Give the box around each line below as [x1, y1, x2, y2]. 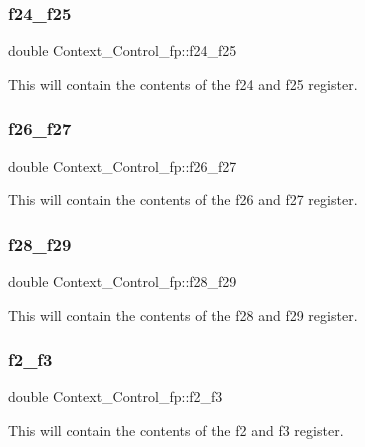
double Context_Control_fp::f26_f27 [8, 155, 237, 176]
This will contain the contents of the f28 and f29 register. [8, 304, 358, 325]
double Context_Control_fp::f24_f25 [8, 40, 237, 61]
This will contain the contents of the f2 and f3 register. [8, 420, 344, 441]
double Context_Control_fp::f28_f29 [8, 271, 237, 292]
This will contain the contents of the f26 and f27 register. [8, 189, 358, 210]
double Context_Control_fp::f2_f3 [8, 386, 223, 407]
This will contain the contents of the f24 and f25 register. [8, 73, 358, 94]
